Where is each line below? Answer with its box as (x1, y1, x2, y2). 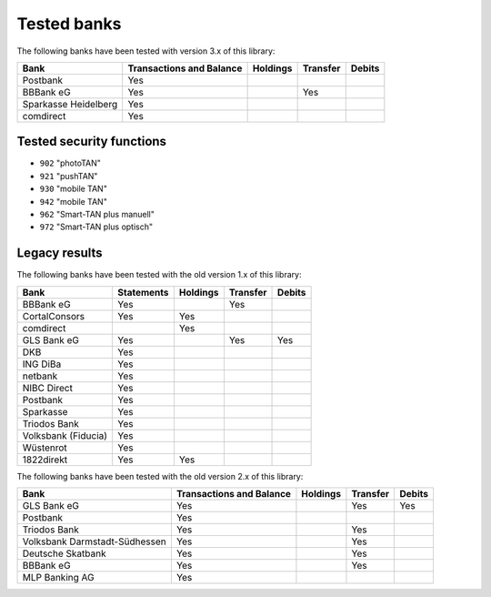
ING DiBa (22, 358, 62, 370)
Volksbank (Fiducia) (22, 429, 108, 441)
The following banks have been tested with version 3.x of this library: (16, 46, 276, 56)
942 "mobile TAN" (39, 196, 108, 207)
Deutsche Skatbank (22, 547, 106, 560)
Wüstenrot (22, 441, 67, 454)
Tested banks (16, 14, 122, 34)
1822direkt (22, 453, 68, 466)
